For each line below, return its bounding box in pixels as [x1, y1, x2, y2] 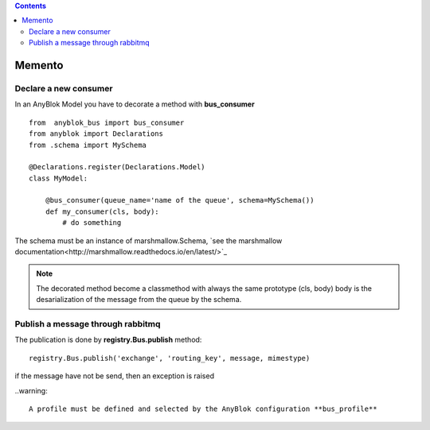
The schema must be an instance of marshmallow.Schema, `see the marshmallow [14, 235, 283, 246]
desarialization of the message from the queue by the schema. [36, 295, 242, 304]
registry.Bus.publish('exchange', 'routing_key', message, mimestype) [29, 354, 311, 362]
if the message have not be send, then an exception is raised [14, 371, 215, 381]
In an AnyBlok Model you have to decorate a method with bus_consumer [14, 99, 255, 109]
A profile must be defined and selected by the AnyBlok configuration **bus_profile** [29, 404, 377, 413]
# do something [62, 219, 122, 227]
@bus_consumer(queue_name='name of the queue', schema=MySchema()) [45, 196, 315, 205]
